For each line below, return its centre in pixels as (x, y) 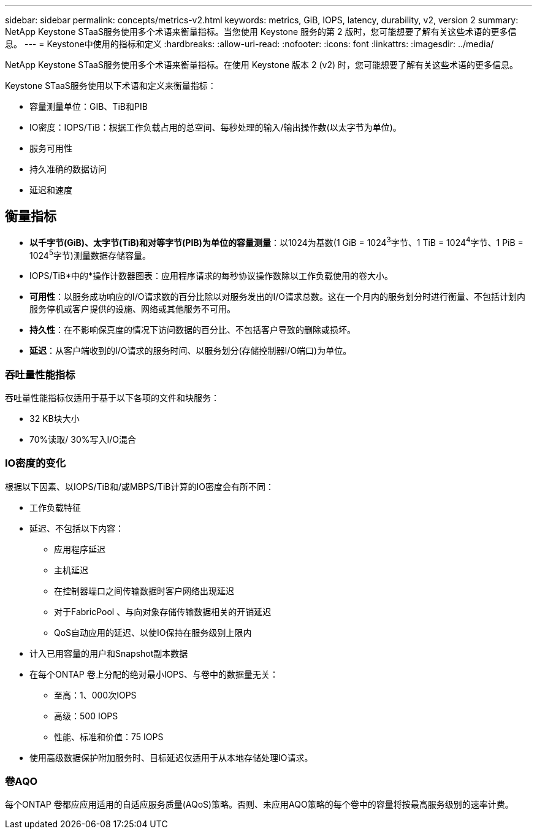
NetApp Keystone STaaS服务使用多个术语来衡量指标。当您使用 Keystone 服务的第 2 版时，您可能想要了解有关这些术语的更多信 (261, 32)
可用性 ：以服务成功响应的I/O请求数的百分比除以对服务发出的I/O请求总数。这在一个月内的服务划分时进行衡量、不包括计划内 (278, 297)
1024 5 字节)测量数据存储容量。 (90, 254)
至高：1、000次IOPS (95, 695)
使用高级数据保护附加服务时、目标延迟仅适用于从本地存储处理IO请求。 (171, 757)
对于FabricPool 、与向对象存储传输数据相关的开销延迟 (163, 611)
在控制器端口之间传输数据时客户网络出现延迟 (144, 591)
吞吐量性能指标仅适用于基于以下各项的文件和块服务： (112, 397)
